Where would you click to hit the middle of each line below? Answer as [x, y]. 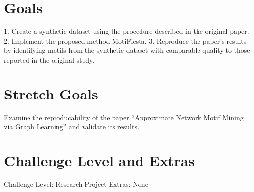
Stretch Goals [51, 93]
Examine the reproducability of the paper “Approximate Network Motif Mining [124, 117]
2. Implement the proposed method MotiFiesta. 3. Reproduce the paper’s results [125, 40]
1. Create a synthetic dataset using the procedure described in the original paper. [127, 31]
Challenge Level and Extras [99, 160]
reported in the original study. [49, 60]
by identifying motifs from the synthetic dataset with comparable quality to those [127, 50]
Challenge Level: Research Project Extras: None [76, 183]
